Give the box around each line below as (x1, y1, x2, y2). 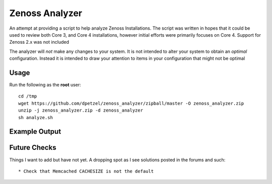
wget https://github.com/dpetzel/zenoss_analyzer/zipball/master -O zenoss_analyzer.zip (18, 101, 244, 106)
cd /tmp (18, 94, 37, 99)
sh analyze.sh (18, 115, 53, 120)
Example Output (9, 127, 61, 136)
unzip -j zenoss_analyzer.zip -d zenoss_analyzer (18, 108, 144, 113)
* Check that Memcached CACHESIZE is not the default (18, 168, 154, 174)
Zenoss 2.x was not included (9, 39, 69, 45)
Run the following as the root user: (9, 82, 82, 88)
